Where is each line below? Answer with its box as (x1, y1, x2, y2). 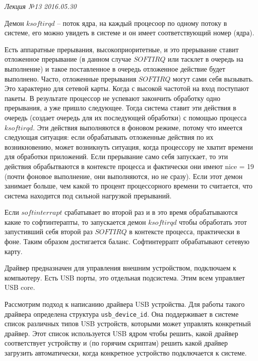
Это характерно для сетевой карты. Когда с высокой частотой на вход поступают (4, 83, 249, 93)
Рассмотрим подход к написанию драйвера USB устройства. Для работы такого (4, 299, 245, 309)
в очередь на (205, 54, 244, 64)
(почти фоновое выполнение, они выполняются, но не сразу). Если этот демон (4, 171, 243, 181)
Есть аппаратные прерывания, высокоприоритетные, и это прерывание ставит (4, 44, 239, 54)
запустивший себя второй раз (4, 226, 93, 237)
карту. (4, 246, 23, 256)
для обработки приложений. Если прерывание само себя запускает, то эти (4, 151, 228, 162)
